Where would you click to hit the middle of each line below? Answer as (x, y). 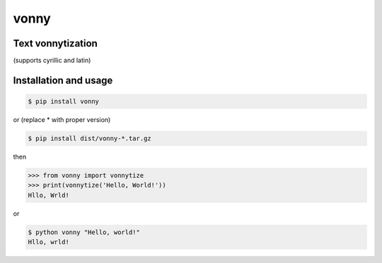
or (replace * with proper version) (62, 120)
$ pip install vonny (63, 102)
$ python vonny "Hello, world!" (84, 232)
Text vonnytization (56, 43)
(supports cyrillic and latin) (52, 61)
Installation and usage (63, 80)
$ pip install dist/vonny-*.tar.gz (89, 139)
